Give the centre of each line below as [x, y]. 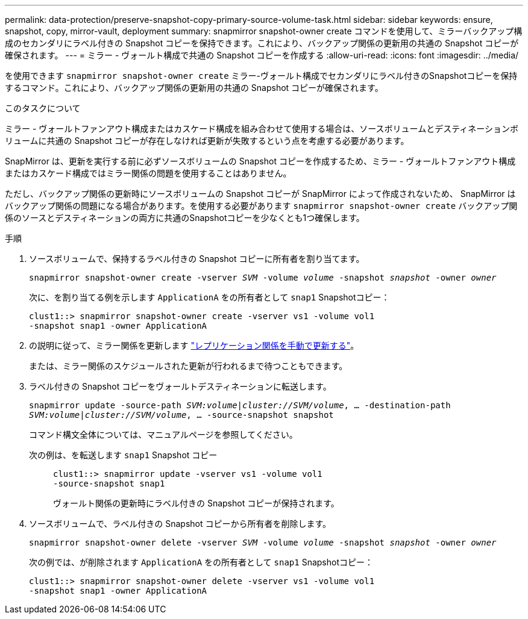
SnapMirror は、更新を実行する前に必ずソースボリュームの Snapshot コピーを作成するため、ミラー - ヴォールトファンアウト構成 [260, 161]
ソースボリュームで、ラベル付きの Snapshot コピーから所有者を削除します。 [180, 524]
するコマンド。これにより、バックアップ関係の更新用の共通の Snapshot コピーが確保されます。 [194, 88]
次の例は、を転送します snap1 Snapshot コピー [123, 455]
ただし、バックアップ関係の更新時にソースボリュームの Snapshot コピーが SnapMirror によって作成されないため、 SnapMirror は [260, 194]
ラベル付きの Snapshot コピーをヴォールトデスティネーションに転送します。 [180, 386]
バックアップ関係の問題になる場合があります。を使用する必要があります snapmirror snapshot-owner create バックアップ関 [261, 206]
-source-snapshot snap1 [109, 484]
